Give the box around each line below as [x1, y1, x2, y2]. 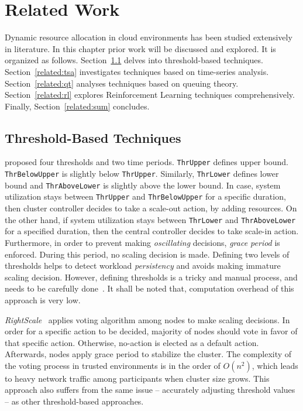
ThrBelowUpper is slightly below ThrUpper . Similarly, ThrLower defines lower [5, 167, 279, 180]
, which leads [252, 359, 298, 371]
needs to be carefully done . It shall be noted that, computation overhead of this [5, 282, 294, 294]
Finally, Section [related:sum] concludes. [5, 100, 150, 112]
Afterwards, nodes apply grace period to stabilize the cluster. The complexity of [5, 348, 292, 360]
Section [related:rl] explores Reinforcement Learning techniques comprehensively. [5, 88, 295, 101]
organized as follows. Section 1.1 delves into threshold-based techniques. [5, 54, 263, 66]
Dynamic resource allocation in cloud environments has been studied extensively [5, 31, 292, 43]
